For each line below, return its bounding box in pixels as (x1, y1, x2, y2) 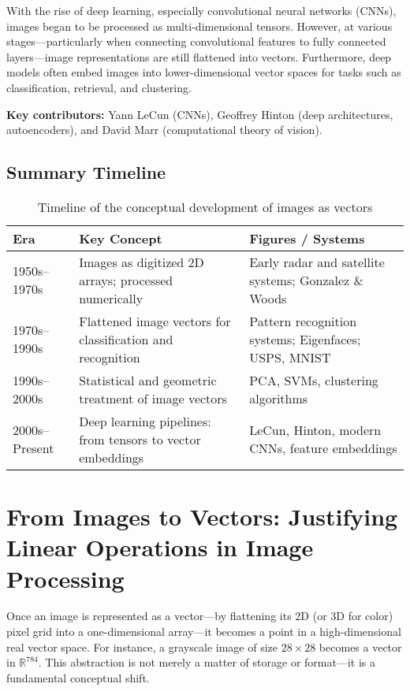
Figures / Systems (249, 228, 365, 247)
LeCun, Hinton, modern (249, 421, 382, 440)
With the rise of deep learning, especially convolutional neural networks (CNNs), (6, 2, 397, 18)
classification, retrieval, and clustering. (6, 79, 192, 95)
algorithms (249, 388, 308, 407)
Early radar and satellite (249, 252, 385, 271)
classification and (79, 329, 173, 348)
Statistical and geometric (79, 370, 217, 389)
